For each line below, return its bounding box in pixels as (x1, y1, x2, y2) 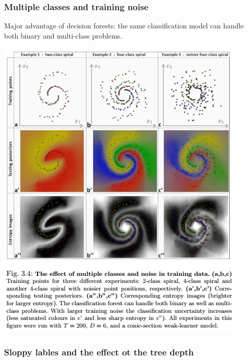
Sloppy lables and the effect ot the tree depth (4, 345, 194, 358)
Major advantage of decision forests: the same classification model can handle (4, 20, 244, 31)
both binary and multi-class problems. (4, 30, 122, 41)
